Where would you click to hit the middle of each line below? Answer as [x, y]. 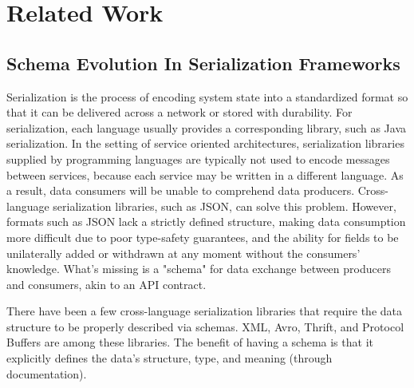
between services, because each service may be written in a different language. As [205, 174]
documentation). [47, 373]
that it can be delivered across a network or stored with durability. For [179, 112]
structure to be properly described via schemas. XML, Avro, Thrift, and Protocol [205, 326]
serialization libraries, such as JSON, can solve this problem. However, [225, 206]
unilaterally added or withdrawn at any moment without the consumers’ [183, 253]
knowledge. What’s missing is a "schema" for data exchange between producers [199, 269]
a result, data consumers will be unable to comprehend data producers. [181, 190]
